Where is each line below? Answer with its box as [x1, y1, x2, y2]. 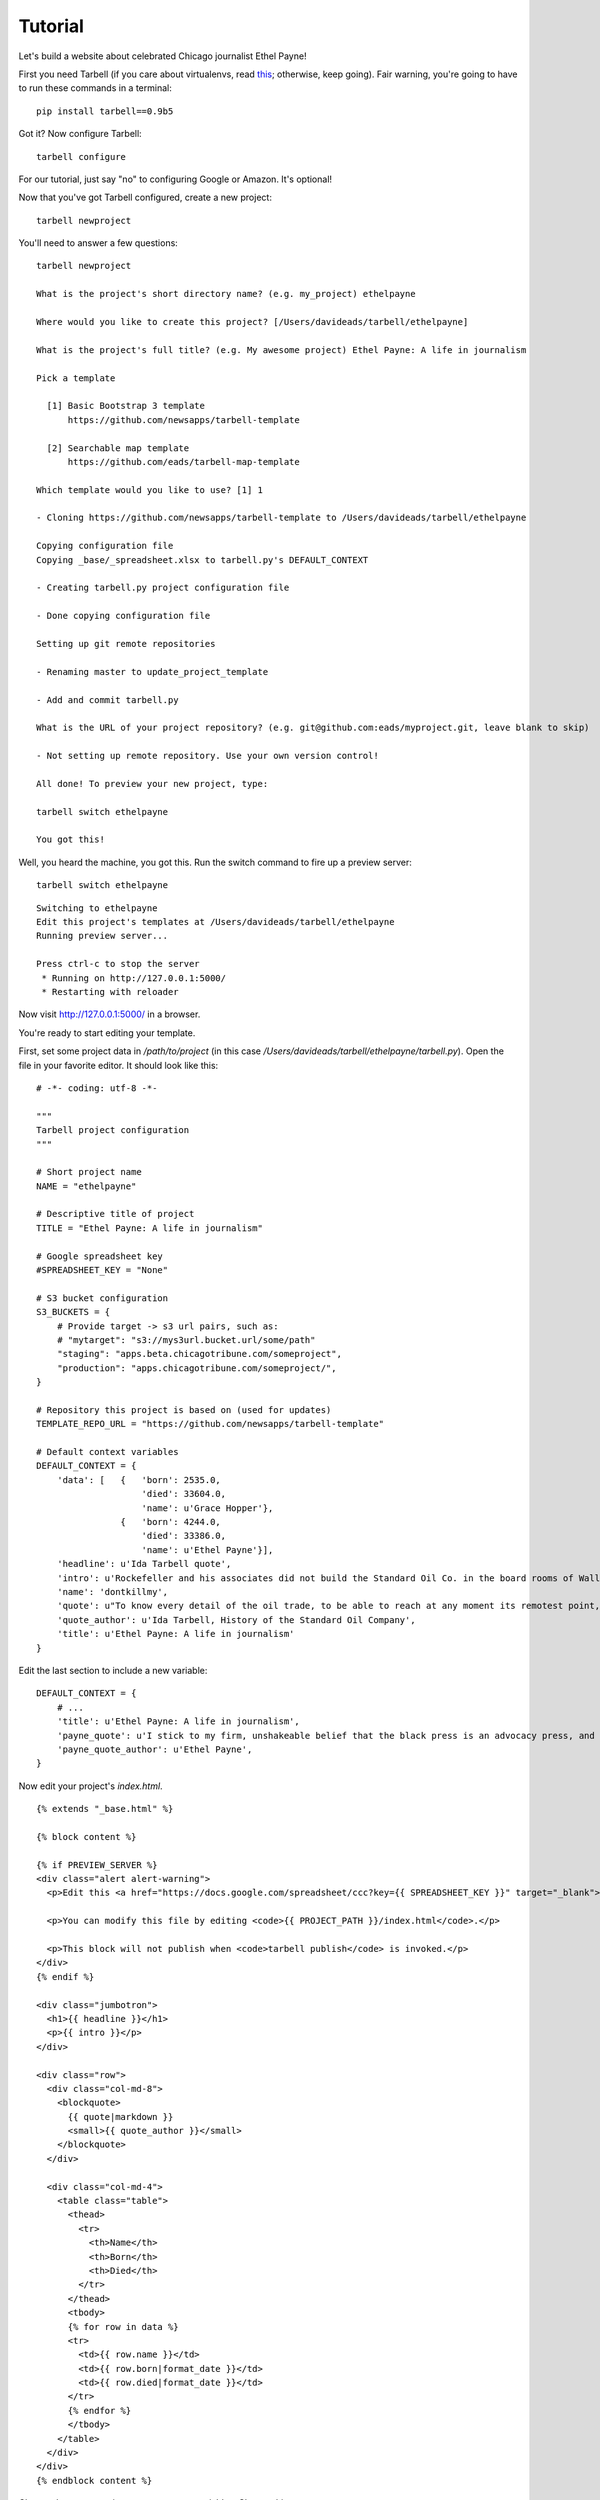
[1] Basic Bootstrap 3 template [46, 400, 205, 412]
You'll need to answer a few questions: [18, 237, 179, 249]
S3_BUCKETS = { [36, 1306, 111, 1318]
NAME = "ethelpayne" [36, 1180, 137, 1192]
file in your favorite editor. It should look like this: [18, 1059, 219, 1071]
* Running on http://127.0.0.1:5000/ [41, 972, 227, 984]
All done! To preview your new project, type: [36, 778, 269, 789]
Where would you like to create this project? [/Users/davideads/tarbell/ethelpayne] [36, 316, 469, 328]
